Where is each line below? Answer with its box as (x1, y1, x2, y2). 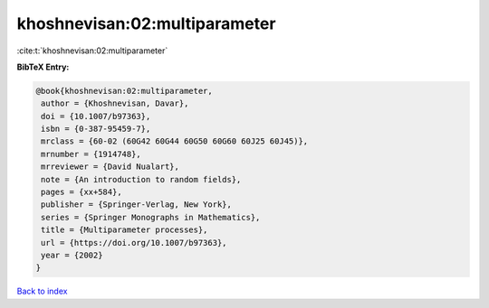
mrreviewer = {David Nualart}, (41, 162, 180, 172)
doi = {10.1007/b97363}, (41, 111, 151, 121)
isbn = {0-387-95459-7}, (41, 124, 151, 135)
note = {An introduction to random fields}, (41, 174, 242, 184)
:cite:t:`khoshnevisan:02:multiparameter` (16, 45, 168, 56)
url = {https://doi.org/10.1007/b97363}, (41, 238, 227, 247)
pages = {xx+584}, (41, 187, 122, 198)
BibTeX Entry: (16, 61, 70, 72)
